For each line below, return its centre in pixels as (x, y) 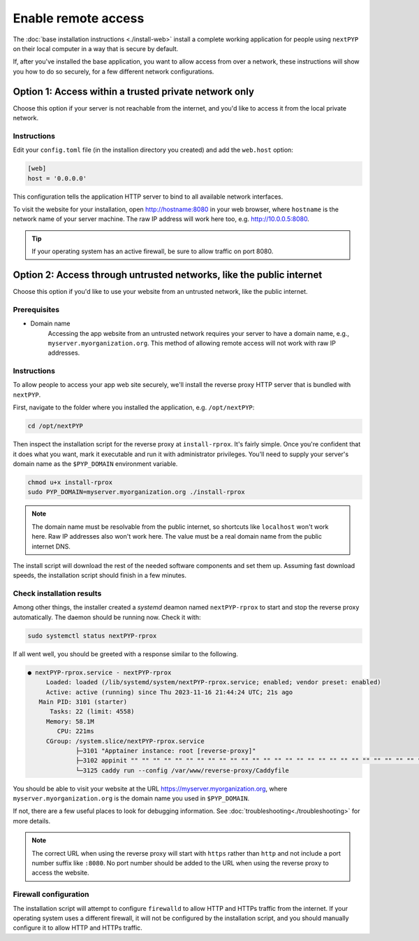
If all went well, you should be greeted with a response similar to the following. (126, 653)
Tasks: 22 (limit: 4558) (93, 712)
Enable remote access (79, 18)
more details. (32, 821)
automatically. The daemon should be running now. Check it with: (107, 617)
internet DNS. (51, 546)
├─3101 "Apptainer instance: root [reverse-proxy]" (166, 751)
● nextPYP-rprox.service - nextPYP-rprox (100, 672)
